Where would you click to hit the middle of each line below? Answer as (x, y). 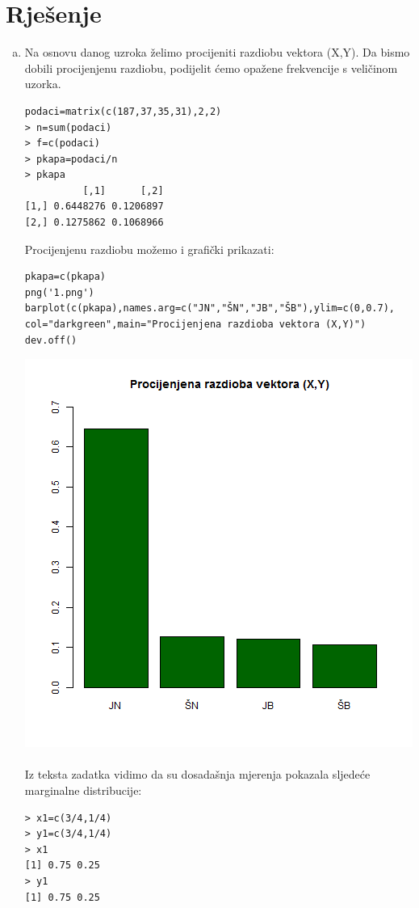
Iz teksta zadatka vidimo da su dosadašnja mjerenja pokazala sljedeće (197, 774)
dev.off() (51, 340)
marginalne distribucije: (83, 790)
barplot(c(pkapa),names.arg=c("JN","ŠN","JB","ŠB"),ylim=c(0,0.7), (209, 308)
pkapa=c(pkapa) (65, 277)
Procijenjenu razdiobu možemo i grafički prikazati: (149, 249)
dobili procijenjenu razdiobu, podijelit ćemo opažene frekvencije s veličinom (211, 68)
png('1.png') (59, 292)
